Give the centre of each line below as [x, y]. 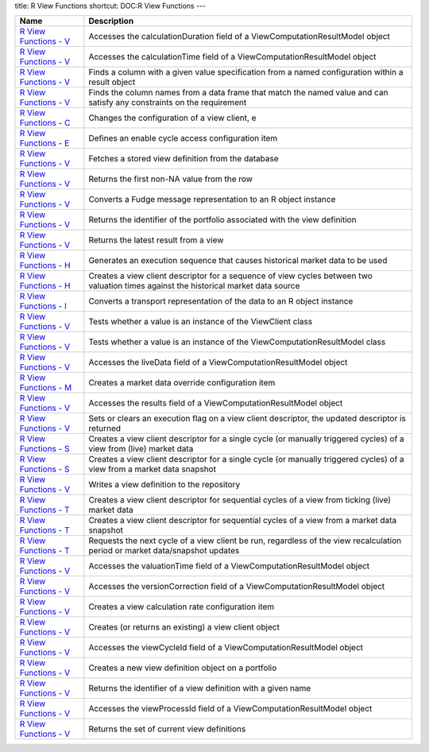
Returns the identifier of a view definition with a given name [200, 688]
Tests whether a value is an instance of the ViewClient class [201, 322]
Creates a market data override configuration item [182, 383]
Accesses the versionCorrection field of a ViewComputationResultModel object [237, 587]
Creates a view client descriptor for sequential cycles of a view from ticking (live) [240, 500]
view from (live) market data [141, 449]
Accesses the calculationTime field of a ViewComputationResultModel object [232, 57]
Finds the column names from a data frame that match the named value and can [238, 93]
